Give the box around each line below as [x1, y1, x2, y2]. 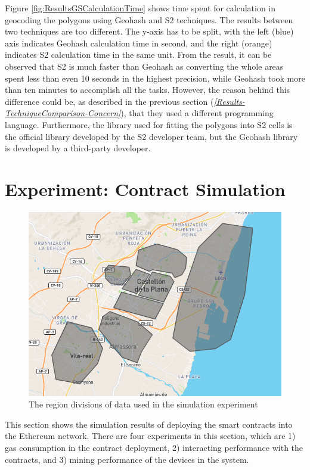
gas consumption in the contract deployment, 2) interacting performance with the [5, 441, 303, 453]
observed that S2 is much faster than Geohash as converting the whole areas [5, 60, 284, 72]
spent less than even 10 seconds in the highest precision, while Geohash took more [5, 71, 305, 84]
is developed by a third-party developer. [5, 142, 151, 154]
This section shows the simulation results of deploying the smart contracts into [5, 418, 293, 430]
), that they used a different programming [120, 107, 274, 119]
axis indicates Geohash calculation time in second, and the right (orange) [5, 36, 272, 49]
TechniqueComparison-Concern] [5, 107, 121, 119]
